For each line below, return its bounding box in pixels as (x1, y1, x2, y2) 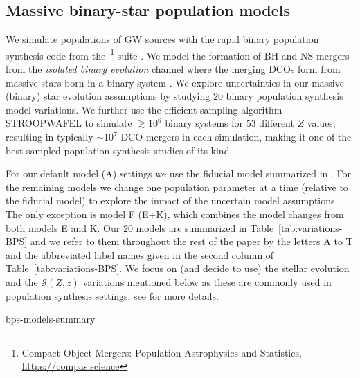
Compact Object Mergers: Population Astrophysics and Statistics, (21, 345, 302, 359)
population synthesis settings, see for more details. (6, 288, 219, 303)
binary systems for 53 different (165, 116, 294, 130)
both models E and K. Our (6, 220, 120, 235)
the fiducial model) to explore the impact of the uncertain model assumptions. (6, 193, 338, 208)
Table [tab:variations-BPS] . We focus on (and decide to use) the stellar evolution (6, 261, 350, 276)
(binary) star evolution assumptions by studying (6, 89, 210, 103)
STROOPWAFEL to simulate (6, 116, 132, 130)
